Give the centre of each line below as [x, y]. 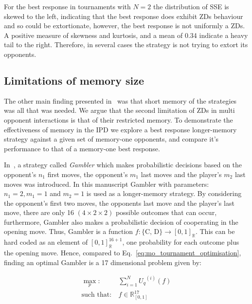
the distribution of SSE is [191, 6]
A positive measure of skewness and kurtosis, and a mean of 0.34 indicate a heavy [126, 35]
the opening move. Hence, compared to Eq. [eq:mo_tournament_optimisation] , [123, 253]
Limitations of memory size [74, 80]
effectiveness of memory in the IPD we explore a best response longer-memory [120, 129]
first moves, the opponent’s [88, 174]
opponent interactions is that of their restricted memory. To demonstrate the [118, 119]
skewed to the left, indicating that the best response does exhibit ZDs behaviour [124, 16]
